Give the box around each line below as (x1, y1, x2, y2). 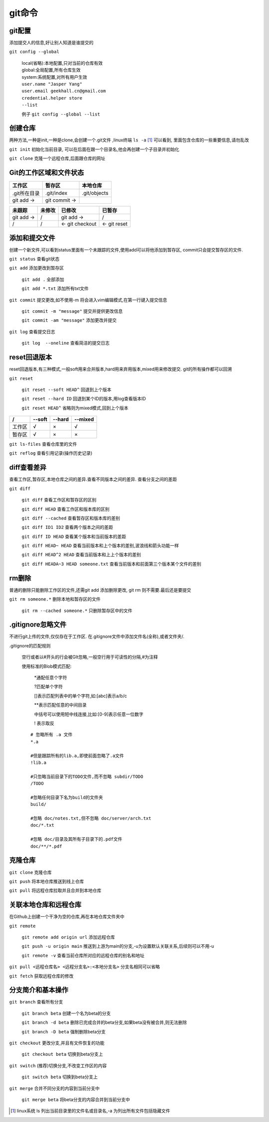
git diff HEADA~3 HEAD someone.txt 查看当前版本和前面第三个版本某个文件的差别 (21, 561, 202, 567)
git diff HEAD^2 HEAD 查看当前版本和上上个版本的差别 (21, 552, 141, 558)
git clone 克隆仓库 (9, 869, 52, 875)
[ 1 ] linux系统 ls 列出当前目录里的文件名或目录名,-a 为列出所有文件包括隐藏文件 (10, 1108, 170, 1114)
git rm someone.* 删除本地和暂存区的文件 (9, 596, 101, 602)
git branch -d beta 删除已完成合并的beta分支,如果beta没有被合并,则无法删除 (21, 1019, 187, 1025)
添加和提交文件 (9, 234, 55, 242)
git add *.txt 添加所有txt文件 (21, 285, 89, 291)
